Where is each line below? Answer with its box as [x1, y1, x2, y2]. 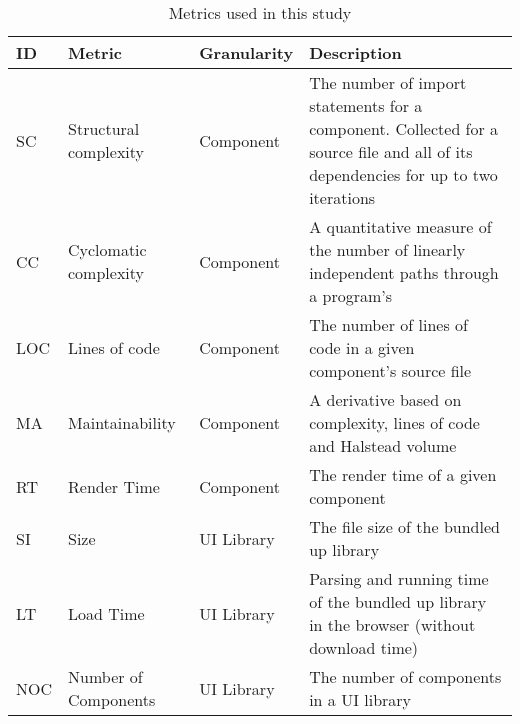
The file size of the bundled [309, 515, 500, 538]
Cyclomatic [68, 238, 147, 261]
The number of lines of [309, 313, 468, 336]
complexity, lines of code [309, 411, 480, 434]
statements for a [309, 94, 423, 117]
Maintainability [68, 411, 176, 434]
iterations [309, 186, 376, 209]
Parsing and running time [309, 567, 489, 590]
